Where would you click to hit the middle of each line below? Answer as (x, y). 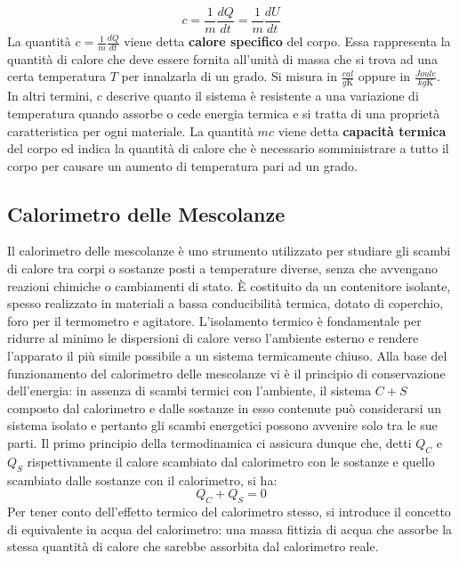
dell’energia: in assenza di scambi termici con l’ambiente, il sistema (189, 390)
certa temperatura (56, 76)
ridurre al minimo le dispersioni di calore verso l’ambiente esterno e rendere (213, 338)
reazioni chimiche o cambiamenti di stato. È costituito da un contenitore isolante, (229, 285)
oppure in (384, 76)
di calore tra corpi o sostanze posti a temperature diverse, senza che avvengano (222, 268)
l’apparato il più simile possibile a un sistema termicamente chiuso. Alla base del (227, 356)
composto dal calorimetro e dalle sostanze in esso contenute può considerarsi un (224, 407)
